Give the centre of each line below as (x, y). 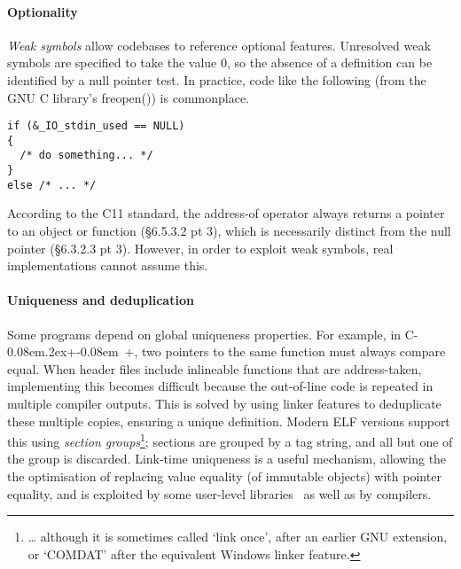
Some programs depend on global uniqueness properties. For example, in (204, 334)
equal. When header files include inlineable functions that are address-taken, (215, 368)
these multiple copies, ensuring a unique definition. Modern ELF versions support (229, 421)
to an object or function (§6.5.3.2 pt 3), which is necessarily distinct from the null (229, 231)
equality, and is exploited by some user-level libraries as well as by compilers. (219, 493)
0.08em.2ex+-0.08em (63, 351)
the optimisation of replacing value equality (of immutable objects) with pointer (224, 476)
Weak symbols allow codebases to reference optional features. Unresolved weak (219, 45)
